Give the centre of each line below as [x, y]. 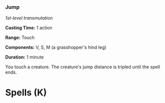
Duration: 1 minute [24, 57]
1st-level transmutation [29, 18]
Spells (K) [26, 93]
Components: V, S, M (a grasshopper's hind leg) [56, 47]
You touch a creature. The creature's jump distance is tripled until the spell [83, 67]
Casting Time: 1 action [29, 28]
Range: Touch [20, 38]
